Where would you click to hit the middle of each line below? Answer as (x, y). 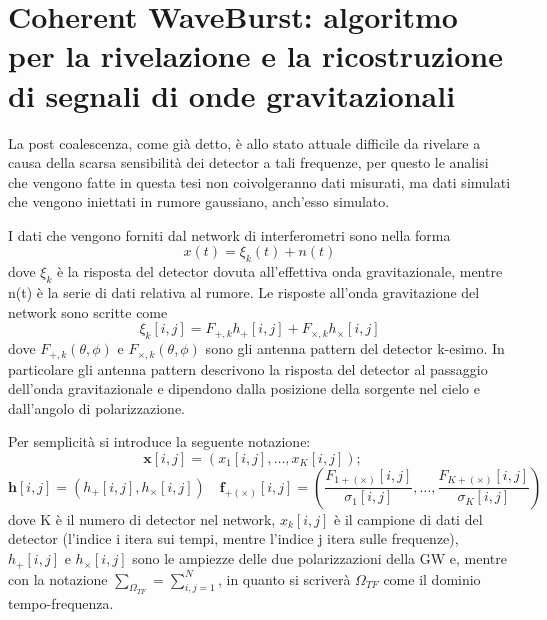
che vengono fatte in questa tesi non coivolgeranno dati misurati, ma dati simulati (259, 181)
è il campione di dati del (408, 518)
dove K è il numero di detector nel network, (142, 518)
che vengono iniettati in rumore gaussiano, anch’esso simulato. (199, 201)
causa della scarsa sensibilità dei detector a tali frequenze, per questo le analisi (248, 162)
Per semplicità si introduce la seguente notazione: (159, 441)
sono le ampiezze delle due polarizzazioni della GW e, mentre (319, 558)
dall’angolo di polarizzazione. (97, 407)
